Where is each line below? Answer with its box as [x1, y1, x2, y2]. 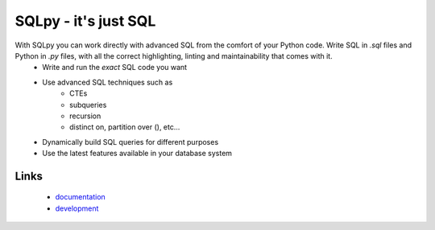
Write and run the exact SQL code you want [42, 63, 188, 72]
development [55, 203, 99, 213]
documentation [55, 192, 106, 202]
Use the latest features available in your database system [42, 149, 233, 158]
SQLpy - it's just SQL [14, 12, 156, 30]
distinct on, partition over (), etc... [69, 122, 180, 132]
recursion [69, 111, 101, 121]
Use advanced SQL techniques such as [42, 77, 173, 87]
